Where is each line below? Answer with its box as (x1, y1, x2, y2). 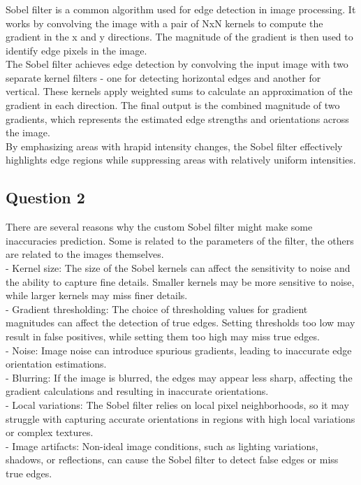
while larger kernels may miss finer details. (6, 288, 188, 303)
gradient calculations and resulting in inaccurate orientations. (6, 384, 269, 398)
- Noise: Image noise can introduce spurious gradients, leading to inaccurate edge (6, 342, 352, 357)
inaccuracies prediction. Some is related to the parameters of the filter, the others (6, 233, 354, 247)
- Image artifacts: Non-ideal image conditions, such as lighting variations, (6, 438, 318, 453)
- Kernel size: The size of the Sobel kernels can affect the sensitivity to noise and (6, 261, 351, 275)
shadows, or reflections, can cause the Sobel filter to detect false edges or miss (6, 452, 339, 467)
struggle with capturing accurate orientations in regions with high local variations (6, 411, 355, 426)
